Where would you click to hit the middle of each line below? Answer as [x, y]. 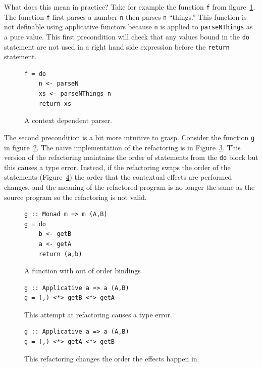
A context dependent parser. [68, 120]
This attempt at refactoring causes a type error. [98, 314]
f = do [35, 74]
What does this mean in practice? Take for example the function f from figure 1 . [130, 7]
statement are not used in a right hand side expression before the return [117, 46]
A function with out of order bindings [83, 271]
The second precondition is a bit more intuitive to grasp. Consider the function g [129, 137]
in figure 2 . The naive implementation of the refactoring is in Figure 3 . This [122, 147]
